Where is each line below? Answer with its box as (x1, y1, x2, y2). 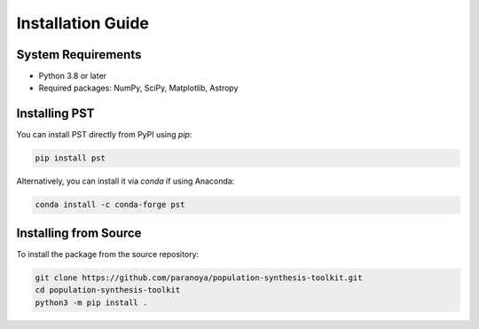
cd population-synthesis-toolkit (35, 285, 181, 295)
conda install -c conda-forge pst (35, 200, 185, 210)
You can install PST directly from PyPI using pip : (16, 129, 192, 140)
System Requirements (16, 47, 142, 62)
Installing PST (16, 106, 95, 121)
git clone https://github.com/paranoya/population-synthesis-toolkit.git (35, 272, 363, 283)
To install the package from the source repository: (16, 248, 200, 259)
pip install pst (35, 153, 106, 163)
